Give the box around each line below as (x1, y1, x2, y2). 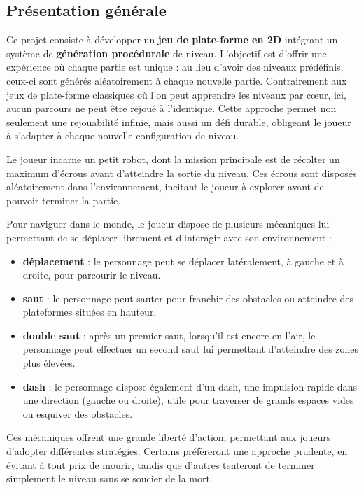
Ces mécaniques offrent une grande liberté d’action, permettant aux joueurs (6, 430, 331, 444)
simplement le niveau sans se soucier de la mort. (6, 471, 213, 486)
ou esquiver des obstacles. (22, 406, 133, 421)
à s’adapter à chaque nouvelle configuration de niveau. (6, 128, 239, 143)
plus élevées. (22, 356, 76, 370)
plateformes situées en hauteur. (22, 304, 157, 319)
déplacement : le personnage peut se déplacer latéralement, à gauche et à (22, 253, 344, 268)
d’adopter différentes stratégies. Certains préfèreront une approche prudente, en (6, 444, 348, 458)
